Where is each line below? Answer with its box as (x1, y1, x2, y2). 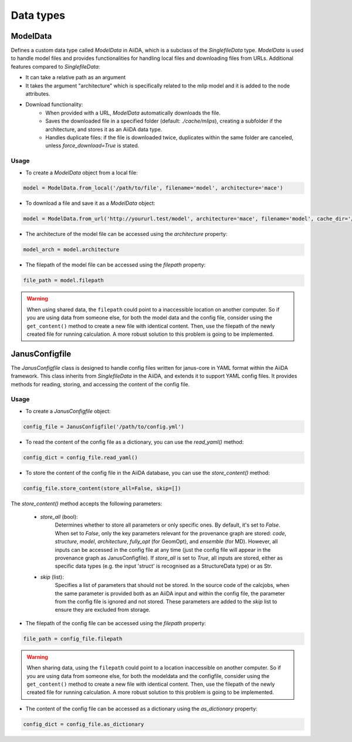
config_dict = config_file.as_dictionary (23, 721, 144, 727)
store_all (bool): (40, 514, 79, 521)
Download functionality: (25, 101, 83, 108)
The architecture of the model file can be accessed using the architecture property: (25, 231, 228, 238)
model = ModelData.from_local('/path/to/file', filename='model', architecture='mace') (23, 185, 283, 191)
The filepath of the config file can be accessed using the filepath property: (25, 619, 207, 626)
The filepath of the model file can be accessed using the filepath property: (25, 261, 206, 268)
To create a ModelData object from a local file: (25, 169, 138, 176)
